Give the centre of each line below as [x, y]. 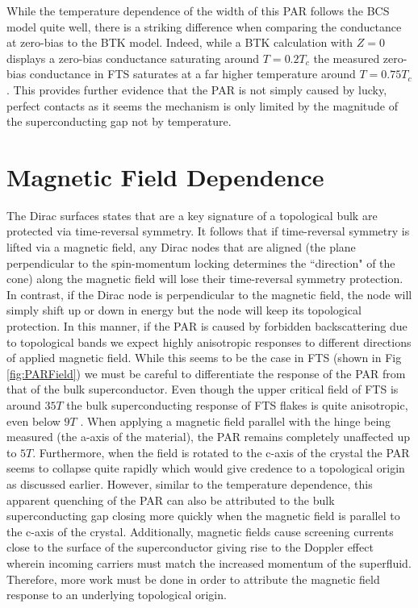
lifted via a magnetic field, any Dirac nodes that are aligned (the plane [181, 247]
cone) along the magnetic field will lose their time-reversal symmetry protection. [205, 279]
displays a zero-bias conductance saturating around [133, 58]
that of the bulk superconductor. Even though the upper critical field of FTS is [203, 389]
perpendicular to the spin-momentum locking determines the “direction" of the [201, 262]
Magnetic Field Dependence [165, 176]
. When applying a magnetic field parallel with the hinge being [236, 421]
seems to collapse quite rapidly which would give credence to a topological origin [206, 468]
